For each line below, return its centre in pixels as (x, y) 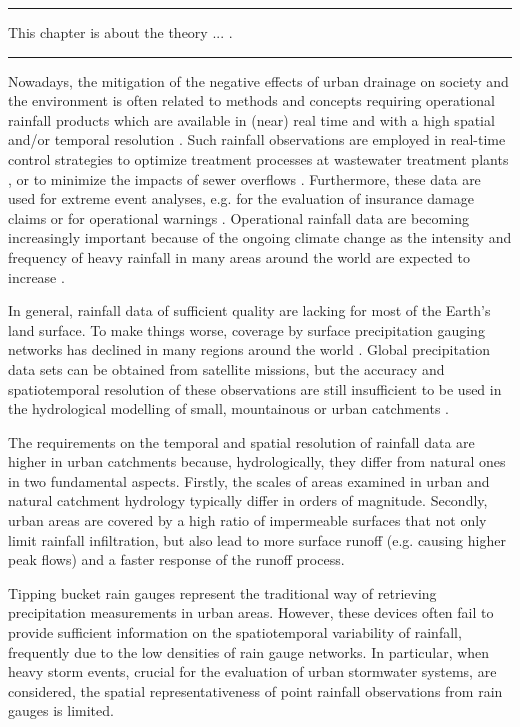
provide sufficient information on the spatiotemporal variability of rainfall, (235, 632)
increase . (36, 276)
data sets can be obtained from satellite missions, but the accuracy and (226, 368)
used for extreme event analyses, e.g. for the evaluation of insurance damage (241, 198)
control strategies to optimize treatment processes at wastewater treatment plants (258, 158)
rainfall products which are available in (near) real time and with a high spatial (251, 119)
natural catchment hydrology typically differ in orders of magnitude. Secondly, (248, 500)
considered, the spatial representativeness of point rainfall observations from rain (255, 690)
